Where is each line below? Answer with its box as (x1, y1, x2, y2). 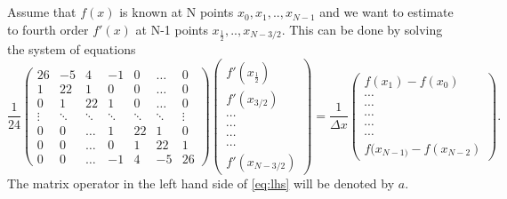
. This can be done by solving (281, 20, 443, 38)
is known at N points (119, 3, 234, 21)
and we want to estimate (319, 3, 454, 21)
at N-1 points (135, 20, 208, 38)
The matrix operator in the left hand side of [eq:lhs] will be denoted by (7, 174, 395, 193)
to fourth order (7, 20, 89, 38)
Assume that (7, 3, 76, 21)
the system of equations (7, 40, 136, 59)
